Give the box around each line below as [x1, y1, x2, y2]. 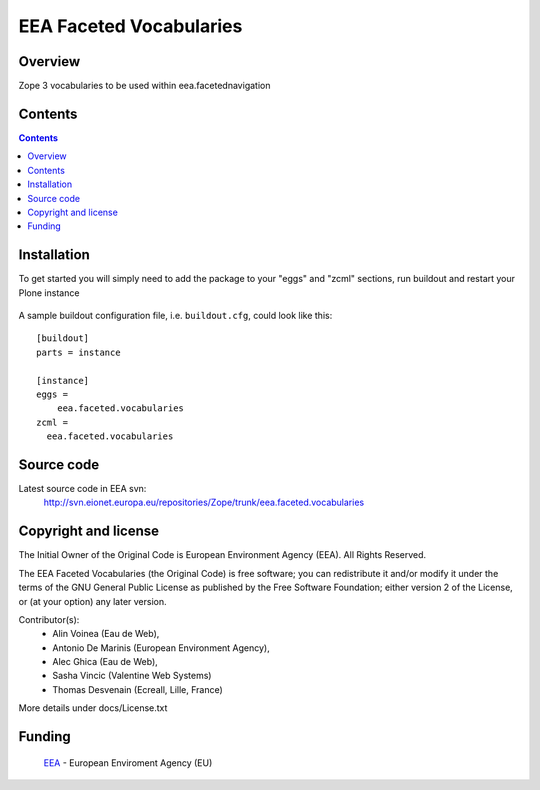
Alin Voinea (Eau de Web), [52, 628, 160, 640]
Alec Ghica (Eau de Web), [52, 656, 159, 668]
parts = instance [36, 346, 121, 358]
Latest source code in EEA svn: [18, 483, 147, 495]
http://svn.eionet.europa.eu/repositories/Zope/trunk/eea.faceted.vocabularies [43, 496, 365, 509]
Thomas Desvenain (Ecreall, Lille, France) [52, 683, 224, 695]
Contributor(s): [18, 613, 80, 625]
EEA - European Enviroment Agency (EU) [43, 756, 213, 769]
